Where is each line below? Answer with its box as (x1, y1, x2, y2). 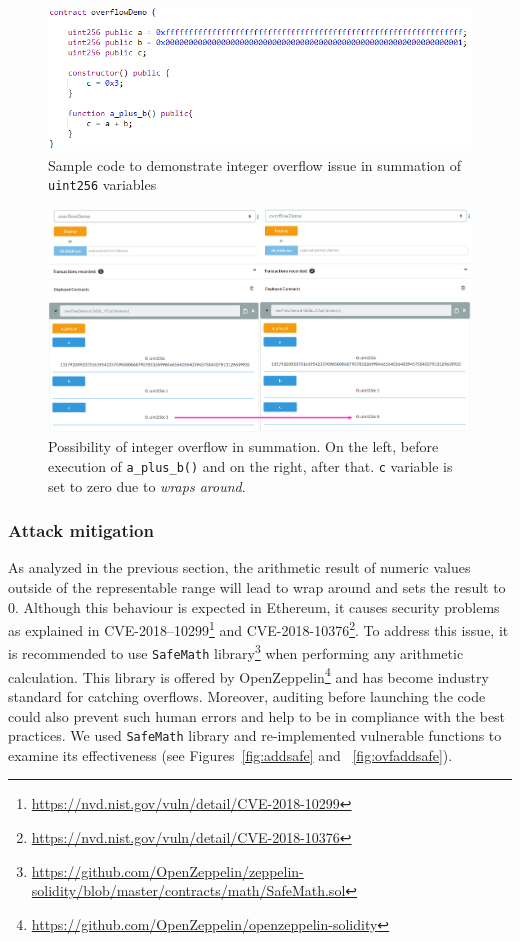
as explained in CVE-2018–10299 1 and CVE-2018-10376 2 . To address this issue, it (8, 617, 509, 640)
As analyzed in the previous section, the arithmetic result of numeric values (8, 557, 471, 578)
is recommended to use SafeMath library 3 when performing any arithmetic (8, 640, 464, 663)
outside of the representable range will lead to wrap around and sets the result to (8, 576, 506, 597)
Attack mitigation (8, 518, 154, 543)
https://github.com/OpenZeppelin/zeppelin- (31, 860, 304, 881)
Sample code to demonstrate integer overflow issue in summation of (48, 154, 461, 175)
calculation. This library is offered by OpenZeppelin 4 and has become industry (8, 663, 489, 687)
